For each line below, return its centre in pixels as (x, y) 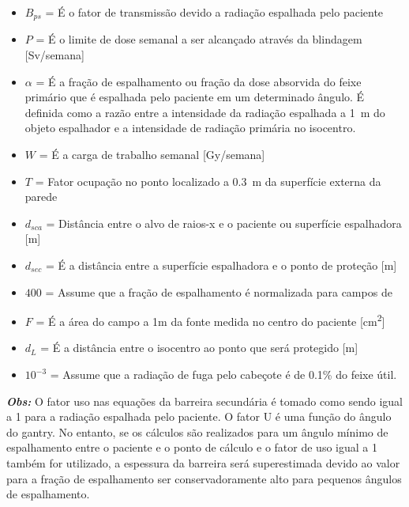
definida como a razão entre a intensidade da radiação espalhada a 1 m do (205, 112)
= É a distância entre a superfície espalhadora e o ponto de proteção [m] (221, 265)
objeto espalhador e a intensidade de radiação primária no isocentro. (190, 128)
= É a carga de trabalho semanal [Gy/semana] (152, 155)
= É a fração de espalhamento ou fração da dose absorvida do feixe (199, 81)
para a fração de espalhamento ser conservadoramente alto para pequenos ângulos (204, 478)
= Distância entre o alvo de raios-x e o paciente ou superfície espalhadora (224, 223)
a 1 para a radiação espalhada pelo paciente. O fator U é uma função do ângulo (199, 416)
